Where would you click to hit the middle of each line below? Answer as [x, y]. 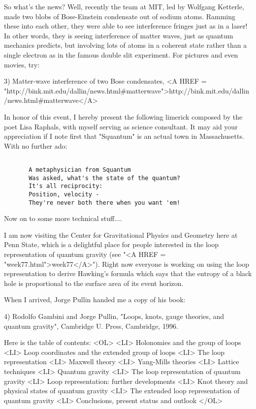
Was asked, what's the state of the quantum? [104, 178]
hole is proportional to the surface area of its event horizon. [94, 283]
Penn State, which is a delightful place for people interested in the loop [112, 244]
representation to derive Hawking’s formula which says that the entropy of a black [128, 273]
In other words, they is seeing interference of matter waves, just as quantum [119, 35]
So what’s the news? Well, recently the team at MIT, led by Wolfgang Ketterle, [124, 6]
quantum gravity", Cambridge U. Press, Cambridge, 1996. [91, 326]
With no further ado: [36, 145]
